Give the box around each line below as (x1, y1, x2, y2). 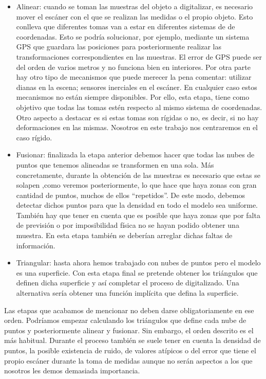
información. (16, 240, 55, 250)
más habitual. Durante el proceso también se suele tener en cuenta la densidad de (4, 335, 261, 346)
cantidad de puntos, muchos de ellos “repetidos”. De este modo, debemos (16, 189, 245, 200)
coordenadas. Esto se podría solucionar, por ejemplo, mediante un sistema (16, 31, 250, 42)
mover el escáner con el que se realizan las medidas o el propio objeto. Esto (16, 11, 253, 22)
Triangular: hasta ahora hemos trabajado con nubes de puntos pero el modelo (16, 257, 261, 268)
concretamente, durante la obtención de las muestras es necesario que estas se (16, 169, 260, 180)
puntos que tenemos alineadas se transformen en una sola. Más (16, 159, 214, 170)
